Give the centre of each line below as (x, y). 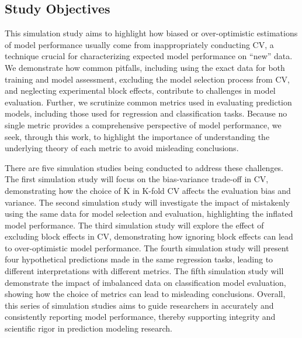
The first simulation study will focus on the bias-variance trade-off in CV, (137, 179)
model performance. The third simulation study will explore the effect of (134, 225)
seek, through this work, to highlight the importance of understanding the (137, 136)
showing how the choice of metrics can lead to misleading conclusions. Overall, (145, 294)
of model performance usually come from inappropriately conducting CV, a (139, 44)
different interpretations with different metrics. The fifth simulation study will (144, 271)
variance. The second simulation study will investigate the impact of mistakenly (147, 202)
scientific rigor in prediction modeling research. (88, 328)
